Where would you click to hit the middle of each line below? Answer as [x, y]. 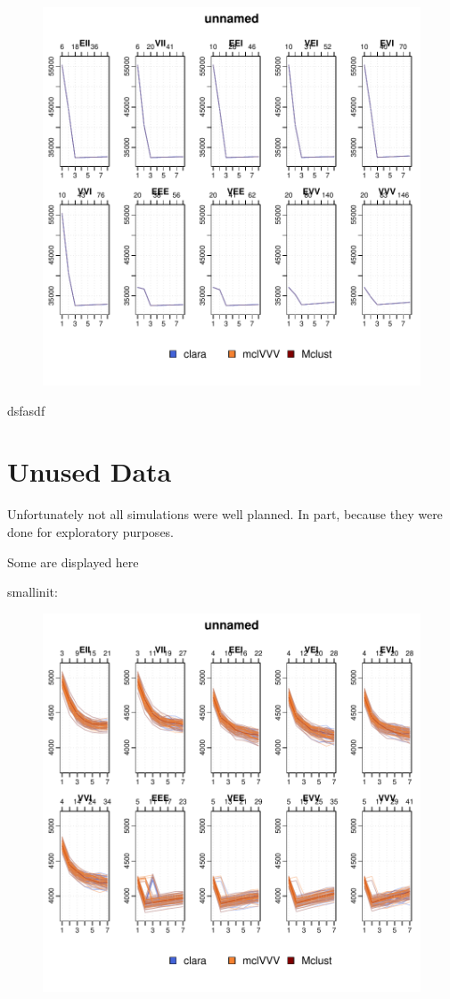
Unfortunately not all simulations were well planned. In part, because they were [225, 514]
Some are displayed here [73, 561]
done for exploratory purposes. [91, 531]
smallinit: [33, 592]
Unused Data [90, 471]
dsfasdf [26, 410]
